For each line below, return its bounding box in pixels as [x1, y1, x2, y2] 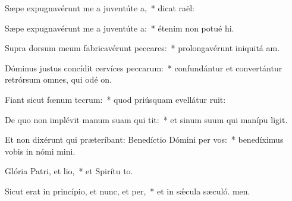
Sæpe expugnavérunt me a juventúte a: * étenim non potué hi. [5, 21, 234, 34]
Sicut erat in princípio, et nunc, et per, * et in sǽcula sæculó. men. [5, 184, 250, 197]
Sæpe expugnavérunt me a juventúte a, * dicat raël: [5, 2, 194, 14]
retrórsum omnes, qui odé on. [5, 73, 112, 86]
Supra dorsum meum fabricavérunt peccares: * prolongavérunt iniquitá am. [5, 42, 280, 54]
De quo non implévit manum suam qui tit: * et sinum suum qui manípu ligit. [5, 113, 288, 125]
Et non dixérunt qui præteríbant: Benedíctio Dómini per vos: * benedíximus [5, 133, 284, 146]
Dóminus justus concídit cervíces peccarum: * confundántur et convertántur [5, 61, 282, 74]
